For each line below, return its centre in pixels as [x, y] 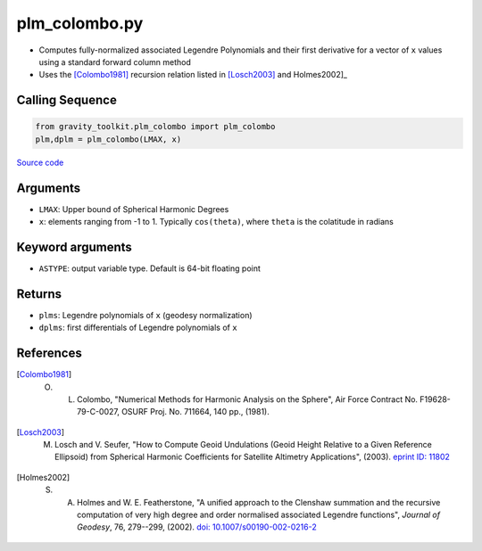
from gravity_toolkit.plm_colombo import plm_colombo [155, 127]
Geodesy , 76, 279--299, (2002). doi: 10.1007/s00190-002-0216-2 [197, 527]
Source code [40, 162]
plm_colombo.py [80, 23]
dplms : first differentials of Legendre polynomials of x [138, 328]
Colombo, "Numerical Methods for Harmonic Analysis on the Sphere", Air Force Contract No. [248, 399]
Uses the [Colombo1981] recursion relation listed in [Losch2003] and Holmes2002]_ [193, 75]
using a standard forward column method [115, 62]
